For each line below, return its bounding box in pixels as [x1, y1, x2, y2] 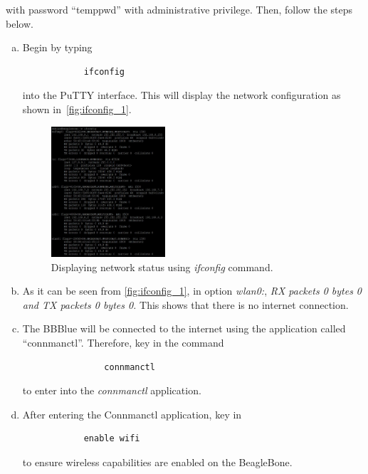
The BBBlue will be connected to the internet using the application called [22, 321, 346, 336]
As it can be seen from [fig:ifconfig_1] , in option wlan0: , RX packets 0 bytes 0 [22, 283, 362, 298]
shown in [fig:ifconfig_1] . [22, 101, 132, 116]
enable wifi [83, 433, 140, 444]
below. [6, 16, 33, 31]
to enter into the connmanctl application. [22, 383, 201, 398]
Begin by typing [22, 40, 93, 55]
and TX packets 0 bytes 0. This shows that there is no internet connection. [22, 297, 349, 312]
